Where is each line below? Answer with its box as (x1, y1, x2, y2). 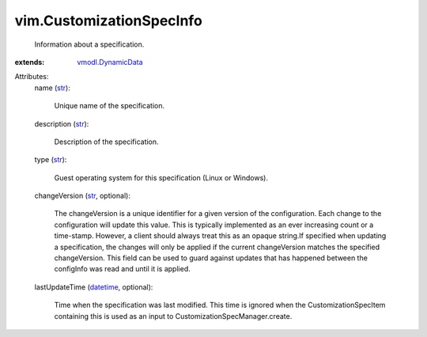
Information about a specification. (34, 40, 145, 49)
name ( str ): (34, 83, 70, 93)
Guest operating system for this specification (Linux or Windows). (54, 172, 269, 182)
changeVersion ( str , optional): (34, 191, 130, 201)
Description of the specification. (54, 137, 159, 146)
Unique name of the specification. (54, 101, 165, 111)
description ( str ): (34, 119, 89, 128)
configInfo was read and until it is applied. (54, 264, 191, 274)
